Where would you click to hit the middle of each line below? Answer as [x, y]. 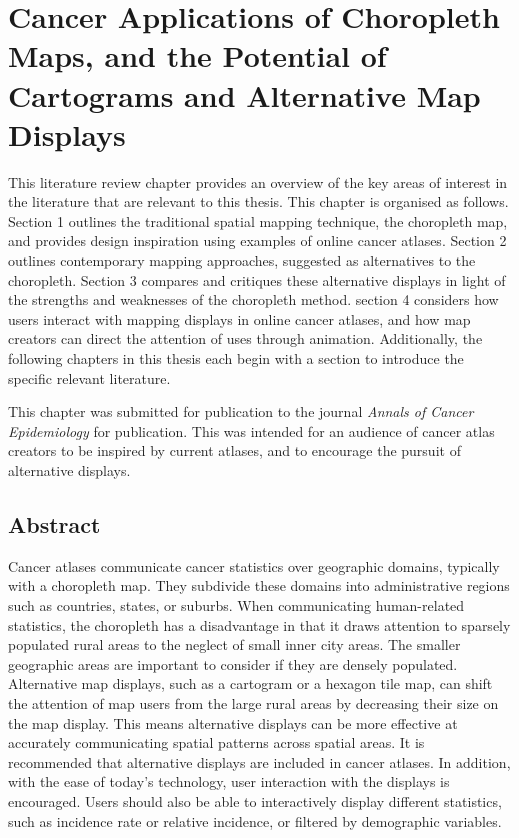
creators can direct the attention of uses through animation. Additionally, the [245, 338]
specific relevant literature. [89, 377]
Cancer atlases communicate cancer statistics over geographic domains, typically [254, 565]
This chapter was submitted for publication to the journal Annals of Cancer [241, 411]
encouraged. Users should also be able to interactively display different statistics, [255, 800]
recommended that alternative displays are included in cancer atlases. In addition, [259, 761]
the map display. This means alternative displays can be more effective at [233, 722]
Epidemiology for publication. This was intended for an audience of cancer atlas [251, 430]
